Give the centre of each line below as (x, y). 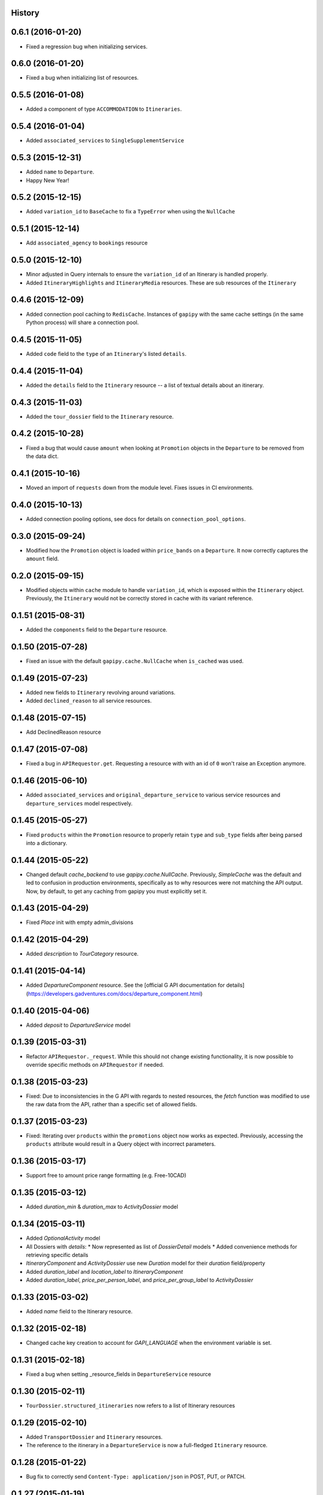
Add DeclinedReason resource (64, 732)
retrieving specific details (57, 1255)
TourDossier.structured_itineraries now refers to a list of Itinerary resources (131, 1405)
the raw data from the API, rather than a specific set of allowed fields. (112, 1105)
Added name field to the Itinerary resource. (79, 1311)
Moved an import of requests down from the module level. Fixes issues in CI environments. (140, 487)
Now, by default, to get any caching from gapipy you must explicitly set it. (117, 891)
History (25, 13)
